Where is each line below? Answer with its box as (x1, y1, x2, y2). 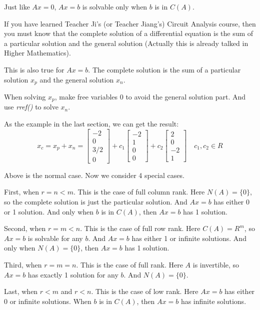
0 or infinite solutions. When (4, 295, 91, 306)
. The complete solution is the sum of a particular (88, 64, 241, 74)
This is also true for (4, 64, 64, 74)
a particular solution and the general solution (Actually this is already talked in (4, 37, 248, 48)
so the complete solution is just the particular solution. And (4, 196, 187, 206)
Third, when (4, 259, 42, 269)
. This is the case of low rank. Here (91, 286, 198, 296)
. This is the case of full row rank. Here (80, 223, 200, 233)
